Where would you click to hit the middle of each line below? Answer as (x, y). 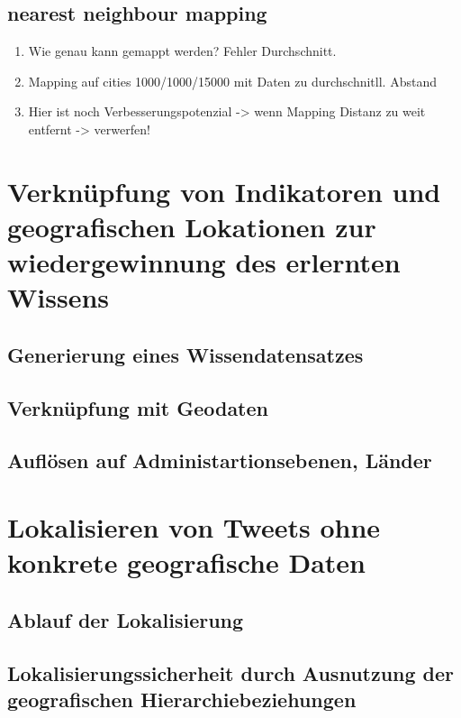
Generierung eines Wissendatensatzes (185, 354)
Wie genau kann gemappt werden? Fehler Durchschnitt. (182, 51)
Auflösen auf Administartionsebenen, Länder (220, 460)
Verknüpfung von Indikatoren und (224, 191)
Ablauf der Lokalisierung (126, 619)
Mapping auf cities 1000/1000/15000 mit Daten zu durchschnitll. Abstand (232, 81)
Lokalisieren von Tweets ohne (194, 527)
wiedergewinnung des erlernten (204, 262)
